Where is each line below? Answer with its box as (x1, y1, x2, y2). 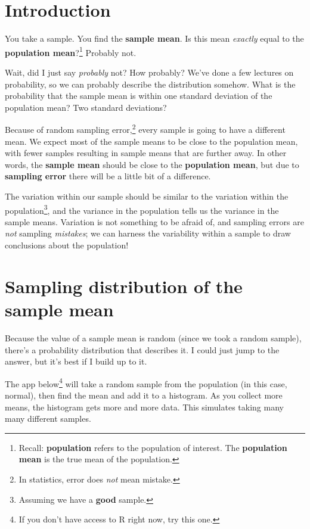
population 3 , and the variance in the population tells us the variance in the (5, 202, 279, 216)
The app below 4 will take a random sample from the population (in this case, (5, 375, 287, 390)
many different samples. (5, 412, 91, 425)
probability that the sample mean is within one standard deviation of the (5, 89, 272, 102)
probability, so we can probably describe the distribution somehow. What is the (5, 77, 296, 90)
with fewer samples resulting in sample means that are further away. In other (5, 147, 287, 159)
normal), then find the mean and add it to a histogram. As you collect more (5, 388, 283, 401)
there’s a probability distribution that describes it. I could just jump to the (5, 343, 280, 356)
